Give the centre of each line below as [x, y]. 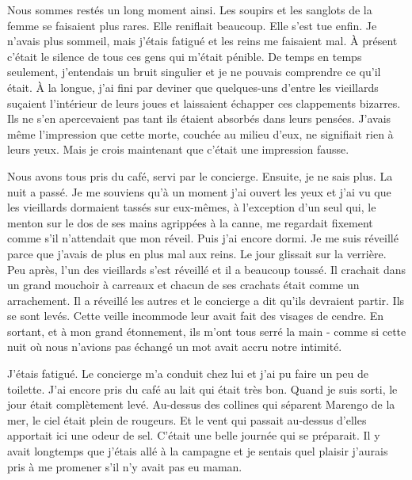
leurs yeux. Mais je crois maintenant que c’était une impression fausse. [178, 149]
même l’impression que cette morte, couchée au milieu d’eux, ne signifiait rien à [200, 133]
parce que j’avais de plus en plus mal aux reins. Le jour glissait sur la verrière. [197, 253]
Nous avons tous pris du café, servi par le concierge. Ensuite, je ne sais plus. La [200, 175]
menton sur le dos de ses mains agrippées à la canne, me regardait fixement [190, 222]
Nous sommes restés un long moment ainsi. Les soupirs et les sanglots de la [190, 10]
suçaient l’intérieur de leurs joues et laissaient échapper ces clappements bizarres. [204, 103]
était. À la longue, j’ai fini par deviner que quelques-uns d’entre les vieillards [193, 87]
